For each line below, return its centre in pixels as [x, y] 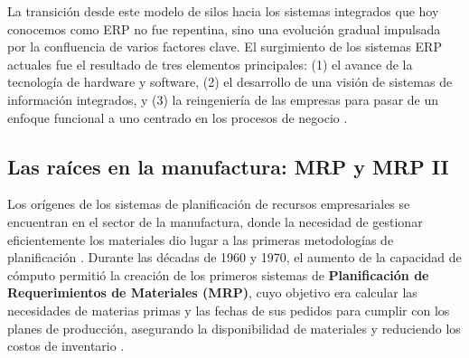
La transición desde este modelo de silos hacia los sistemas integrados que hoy [223, 11]
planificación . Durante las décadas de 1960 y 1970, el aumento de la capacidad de [234, 257]
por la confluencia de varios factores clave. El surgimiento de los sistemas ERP [225, 47]
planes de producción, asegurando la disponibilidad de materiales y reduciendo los [234, 328]
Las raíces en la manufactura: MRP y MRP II [228, 166]
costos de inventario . [66, 346]
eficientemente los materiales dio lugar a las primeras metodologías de [201, 239]
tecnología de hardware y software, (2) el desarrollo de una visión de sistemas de [230, 82]
